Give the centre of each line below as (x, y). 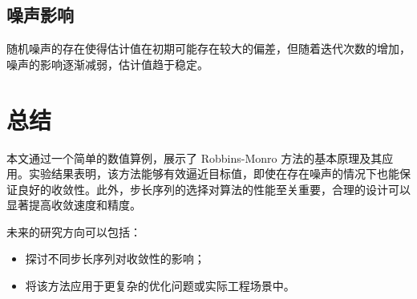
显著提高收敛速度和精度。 (74, 205)
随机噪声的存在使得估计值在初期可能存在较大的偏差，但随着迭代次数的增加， (208, 48)
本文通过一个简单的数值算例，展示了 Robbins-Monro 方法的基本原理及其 (194, 158)
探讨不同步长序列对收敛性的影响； (115, 259)
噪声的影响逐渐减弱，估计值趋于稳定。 (107, 64)
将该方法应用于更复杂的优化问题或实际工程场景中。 (160, 286)
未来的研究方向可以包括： (74, 231)
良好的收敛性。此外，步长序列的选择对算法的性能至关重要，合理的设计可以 (214, 189)
